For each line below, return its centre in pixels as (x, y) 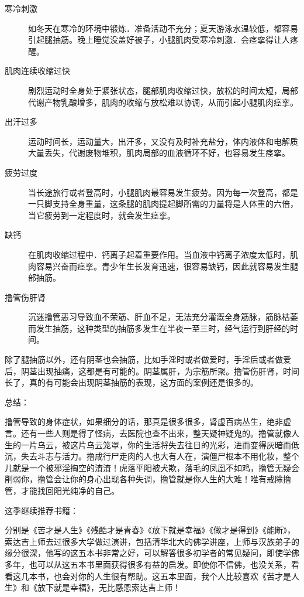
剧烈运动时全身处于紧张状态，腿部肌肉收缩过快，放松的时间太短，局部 (163, 90)
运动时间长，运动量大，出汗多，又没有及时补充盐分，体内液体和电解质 (163, 141)
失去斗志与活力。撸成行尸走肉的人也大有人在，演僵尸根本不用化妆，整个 (160, 456)
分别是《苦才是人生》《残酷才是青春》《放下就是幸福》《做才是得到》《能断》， (150, 530)
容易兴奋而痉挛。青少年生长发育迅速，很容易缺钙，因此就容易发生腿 (167, 266)
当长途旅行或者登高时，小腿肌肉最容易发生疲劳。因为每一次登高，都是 (163, 192)
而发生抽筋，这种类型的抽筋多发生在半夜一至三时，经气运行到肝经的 (159, 328)
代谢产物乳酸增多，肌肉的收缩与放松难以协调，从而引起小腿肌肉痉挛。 (163, 102)
